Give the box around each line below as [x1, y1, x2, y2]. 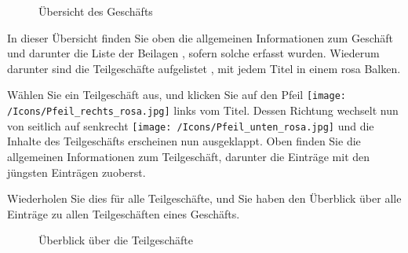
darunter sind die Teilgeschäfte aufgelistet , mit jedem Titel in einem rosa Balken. [7, 60, 401, 76]
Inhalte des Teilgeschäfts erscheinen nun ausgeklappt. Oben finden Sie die [7, 133, 361, 149]
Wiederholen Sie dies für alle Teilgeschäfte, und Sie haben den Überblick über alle [7, 190, 402, 207]
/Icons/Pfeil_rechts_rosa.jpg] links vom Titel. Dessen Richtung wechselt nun [7, 102, 399, 119]
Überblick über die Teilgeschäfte [38, 232, 193, 248]
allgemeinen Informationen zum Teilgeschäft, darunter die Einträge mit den [7, 148, 370, 164]
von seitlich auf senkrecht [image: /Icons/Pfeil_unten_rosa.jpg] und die [7, 117, 374, 134]
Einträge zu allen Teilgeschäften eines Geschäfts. [7, 205, 240, 222]
